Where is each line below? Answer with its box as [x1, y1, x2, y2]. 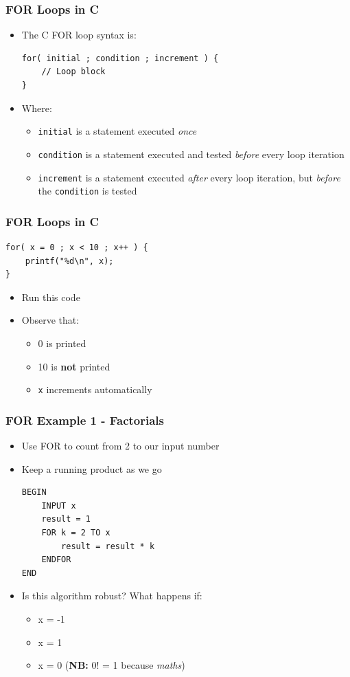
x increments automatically [38, 382, 152, 397]
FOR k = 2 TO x [41, 528, 110, 538]
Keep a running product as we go [21, 461, 162, 476]
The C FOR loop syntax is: [21, 27, 137, 42]
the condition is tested [38, 184, 137, 198]
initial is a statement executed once [38, 124, 197, 138]
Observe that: [21, 313, 80, 327]
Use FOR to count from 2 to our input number [21, 439, 220, 453]
